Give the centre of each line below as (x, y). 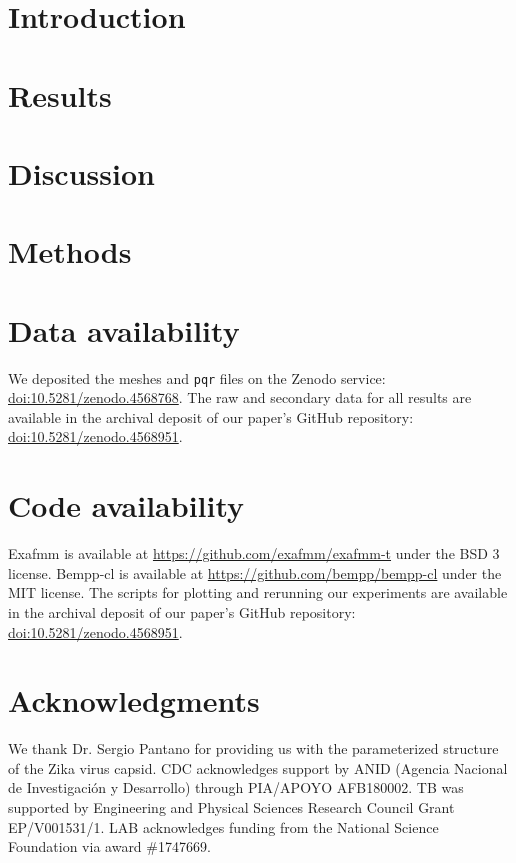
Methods (70, 251)
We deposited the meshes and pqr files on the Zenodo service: (197, 377)
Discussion (81, 172)
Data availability (124, 329)
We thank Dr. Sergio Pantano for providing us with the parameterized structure (253, 748)
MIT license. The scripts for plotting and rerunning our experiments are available (258, 592)
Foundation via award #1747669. (109, 846)
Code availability (126, 505)
